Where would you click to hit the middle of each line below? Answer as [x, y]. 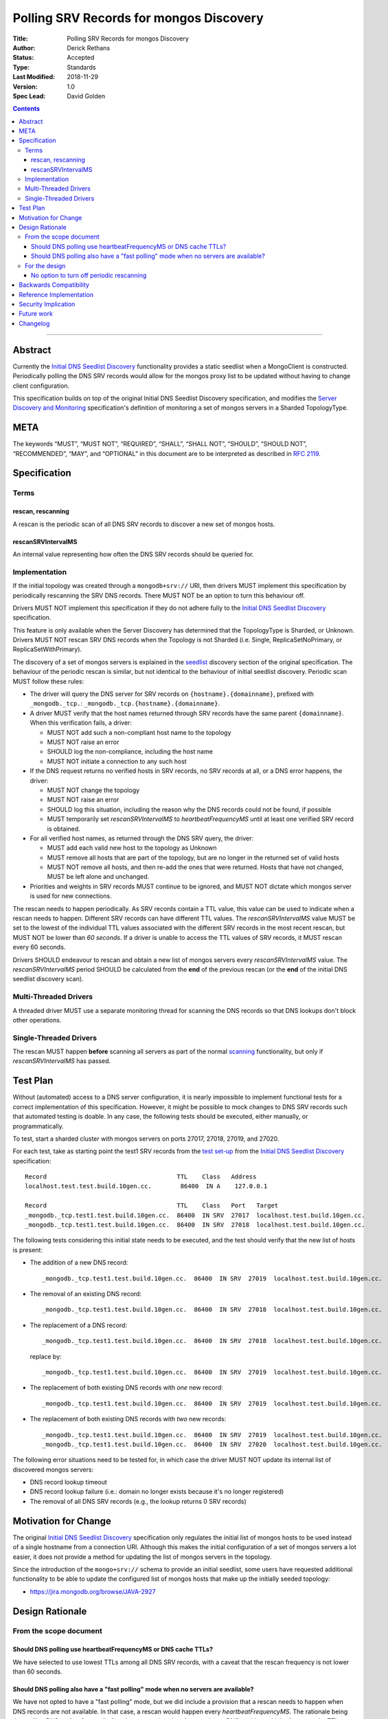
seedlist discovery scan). [48, 979]
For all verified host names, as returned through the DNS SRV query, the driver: [142, 838]
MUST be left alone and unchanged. [98, 877]
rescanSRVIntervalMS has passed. [62, 1061]
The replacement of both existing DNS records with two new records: [128, 1419]
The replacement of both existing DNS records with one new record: [126, 1388]
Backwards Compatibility [54, 285]
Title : [21, 39]
